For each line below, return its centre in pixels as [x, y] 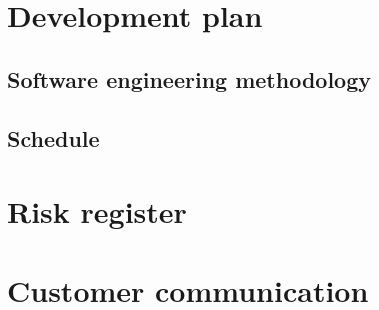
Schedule [53, 137]
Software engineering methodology [189, 78]
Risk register [97, 211]
